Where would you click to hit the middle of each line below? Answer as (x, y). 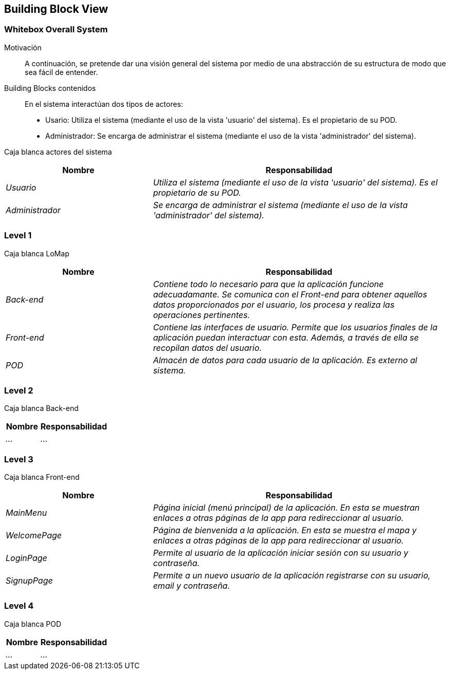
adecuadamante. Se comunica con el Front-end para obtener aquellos (290, 294)
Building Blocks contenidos (50, 88)
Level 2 (19, 390)
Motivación (23, 47)
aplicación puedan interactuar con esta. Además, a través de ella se (286, 337)
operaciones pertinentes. (202, 315)
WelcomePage (34, 536)
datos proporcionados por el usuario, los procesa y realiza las (274, 304)
